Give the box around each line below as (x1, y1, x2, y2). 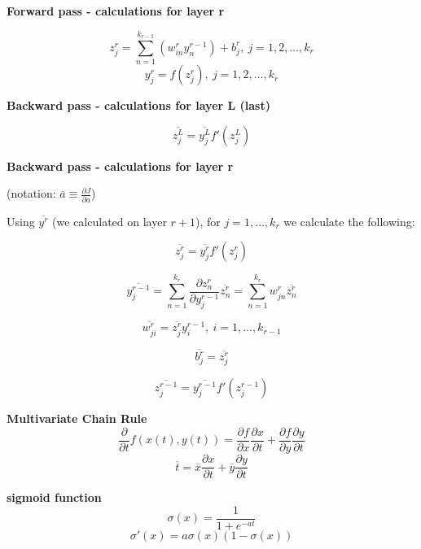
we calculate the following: (283, 212, 415, 229)
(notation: (7, 185, 56, 202)
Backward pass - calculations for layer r (7, 157, 234, 174)
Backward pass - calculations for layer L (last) (7, 97, 270, 114)
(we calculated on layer (52, 212, 167, 229)
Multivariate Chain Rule (7, 410, 147, 427)
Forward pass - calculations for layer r (7, 2, 225, 19)
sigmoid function (7, 489, 102, 506)
